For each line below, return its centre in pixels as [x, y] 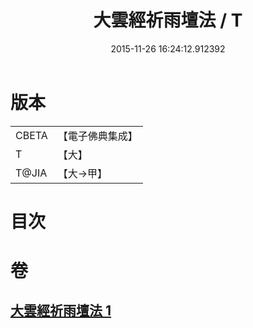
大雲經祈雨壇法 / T [168, 20]
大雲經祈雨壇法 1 [61, 311]
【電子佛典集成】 [97, 136]
